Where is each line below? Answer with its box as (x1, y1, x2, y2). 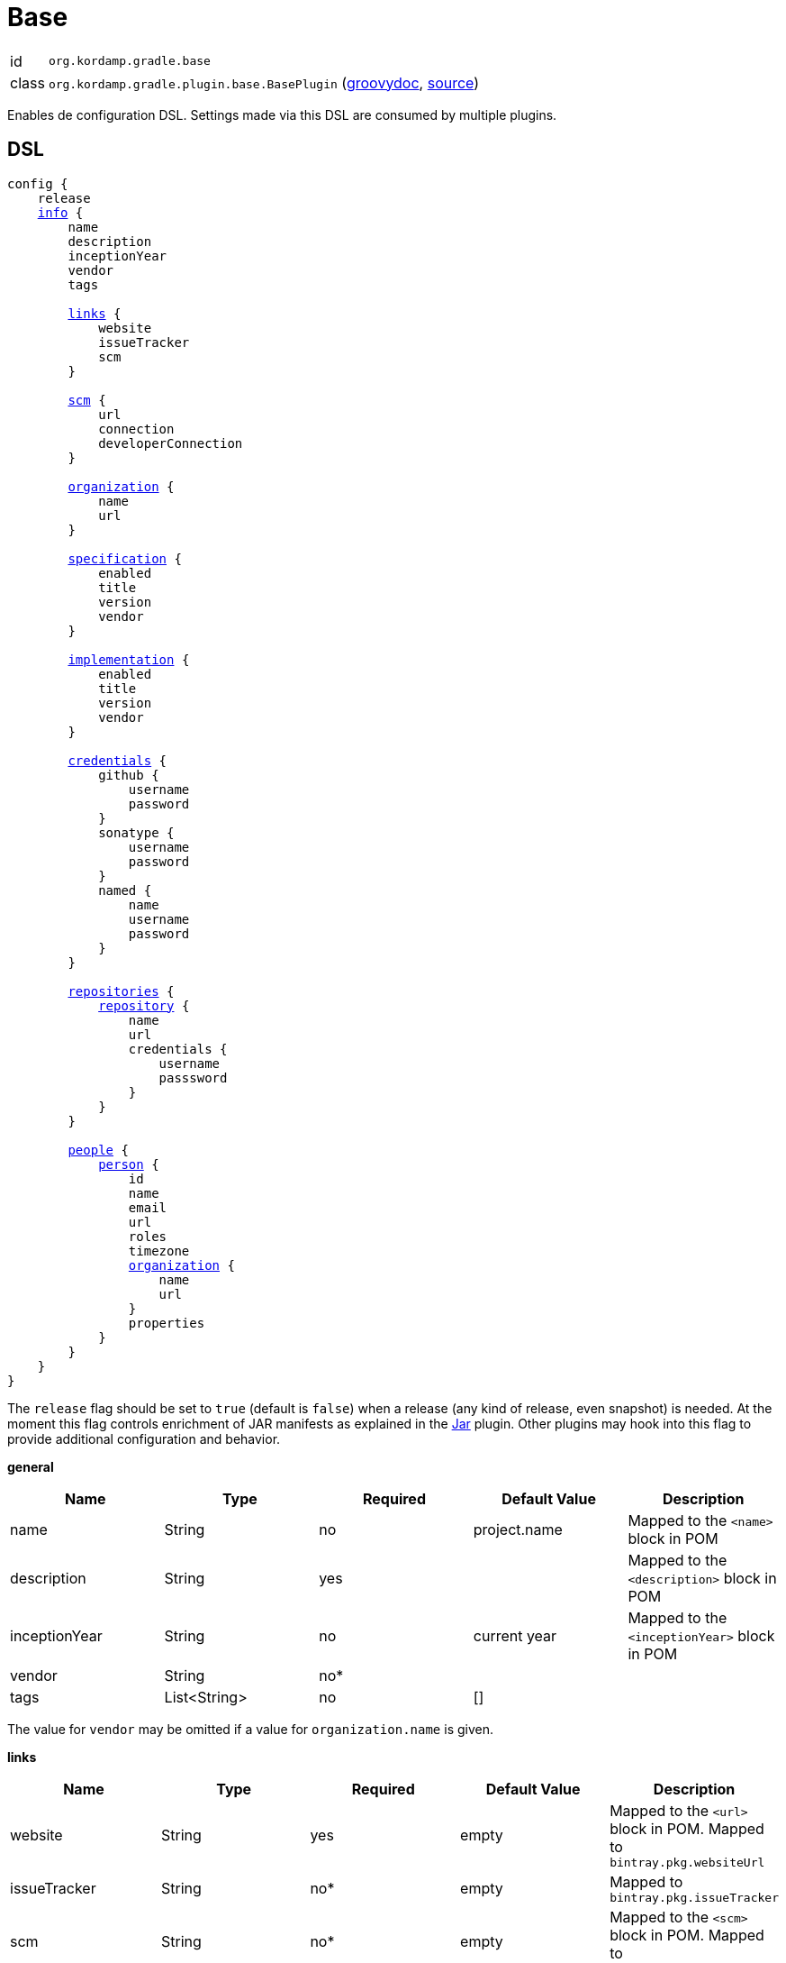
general (7, 1458, 54, 1475)
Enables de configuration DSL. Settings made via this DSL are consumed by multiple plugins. (7, 106, 557, 123)
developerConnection (98, 435, 243, 451)
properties (128, 1315, 205, 1330)
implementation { (68, 652, 190, 667)
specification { (68, 551, 182, 566)
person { (98, 1156, 159, 1172)
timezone (128, 1243, 190, 1258)
